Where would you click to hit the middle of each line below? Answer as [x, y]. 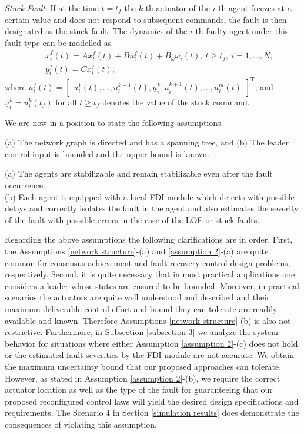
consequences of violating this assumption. [81, 424]
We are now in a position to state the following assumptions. [114, 122]
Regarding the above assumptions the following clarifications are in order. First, [149, 239]
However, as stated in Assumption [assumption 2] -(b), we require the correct [143, 378]
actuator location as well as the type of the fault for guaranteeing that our [139, 390]
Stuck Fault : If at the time [52, 8]
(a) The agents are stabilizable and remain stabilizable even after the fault [139, 173]
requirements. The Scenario [54, 413]
